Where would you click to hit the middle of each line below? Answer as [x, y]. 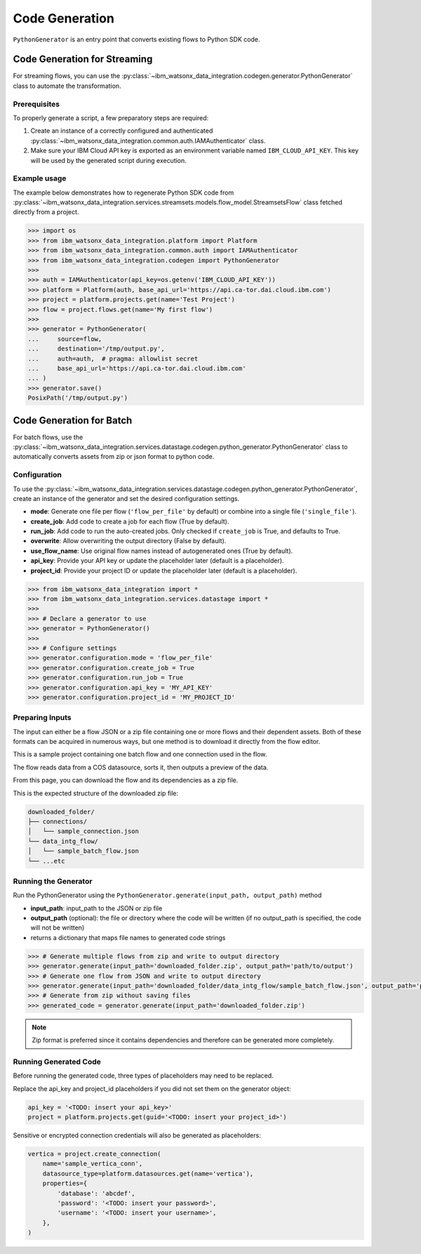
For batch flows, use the [48, 437]
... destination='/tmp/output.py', [96, 349]
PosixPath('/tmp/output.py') [78, 398]
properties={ [65, 1183]
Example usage [40, 178]
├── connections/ [58, 821]
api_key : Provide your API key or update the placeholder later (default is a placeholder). [157, 561]
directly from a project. [46, 212]
